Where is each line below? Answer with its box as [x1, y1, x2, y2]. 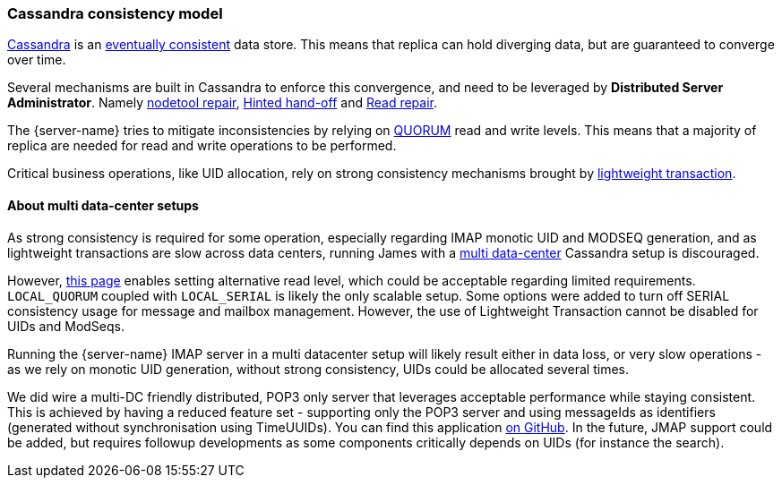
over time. [7, 52, 66, 68]
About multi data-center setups [7, 197, 199, 213]
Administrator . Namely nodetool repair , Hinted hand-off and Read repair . [7, 95, 438, 111]
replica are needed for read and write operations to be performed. [7, 138, 397, 154]
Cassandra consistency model [7, 4, 223, 22]
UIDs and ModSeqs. [7, 318, 125, 334]
